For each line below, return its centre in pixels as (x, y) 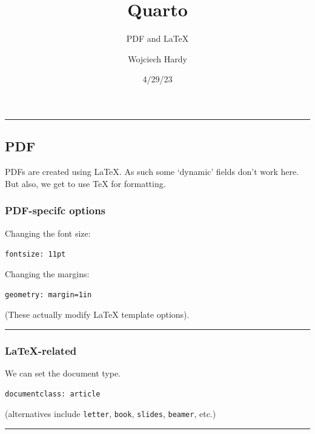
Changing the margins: (47, 273)
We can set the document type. (63, 373)
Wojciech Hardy (157, 58)
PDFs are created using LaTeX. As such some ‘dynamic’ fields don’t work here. (152, 172)
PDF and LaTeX (157, 38)
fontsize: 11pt (35, 255)
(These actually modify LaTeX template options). (97, 314)
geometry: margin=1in (48, 295)
